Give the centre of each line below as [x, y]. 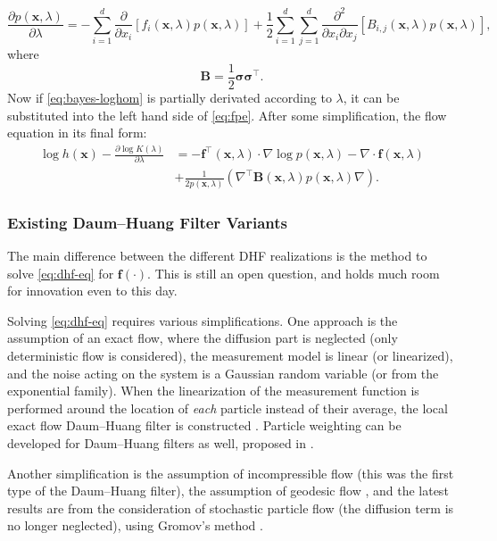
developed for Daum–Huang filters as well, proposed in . [161, 442]
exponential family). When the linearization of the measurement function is [213, 391]
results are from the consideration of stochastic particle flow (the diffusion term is [231, 508]
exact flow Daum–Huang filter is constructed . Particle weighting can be [204, 425]
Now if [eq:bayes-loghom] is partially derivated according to [170, 97]
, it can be [371, 97]
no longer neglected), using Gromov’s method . [135, 525]
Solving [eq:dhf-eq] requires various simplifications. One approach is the [203, 320]
